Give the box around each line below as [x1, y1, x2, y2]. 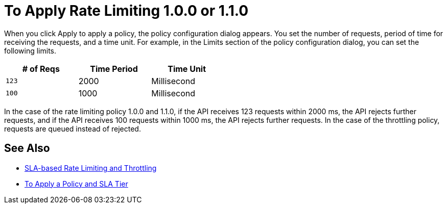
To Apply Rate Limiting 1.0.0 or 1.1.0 [4, 2, 249, 19]
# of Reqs [22, 63, 60, 74]
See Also [4, 142, 50, 155]
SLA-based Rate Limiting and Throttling [25, 163, 157, 172]
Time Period [90, 63, 138, 74]
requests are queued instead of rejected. [4, 124, 141, 133]
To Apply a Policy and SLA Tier [25, 179, 128, 188]
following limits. [4, 46, 57, 55]
